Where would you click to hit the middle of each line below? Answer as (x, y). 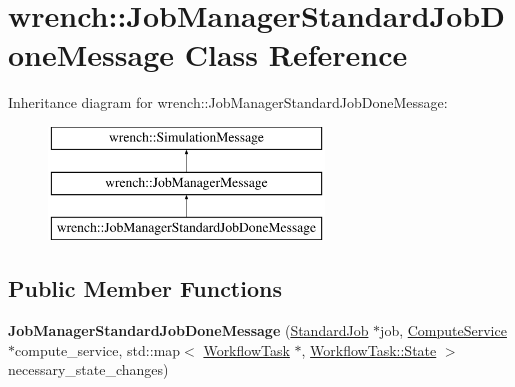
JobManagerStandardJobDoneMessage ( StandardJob (188, 330)
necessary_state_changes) (88, 369)
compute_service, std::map (98, 349)
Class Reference (296, 54)
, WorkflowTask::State (369, 349)
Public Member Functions (145, 288)
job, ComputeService (443, 330)
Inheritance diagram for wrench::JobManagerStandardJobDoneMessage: (228, 102)
